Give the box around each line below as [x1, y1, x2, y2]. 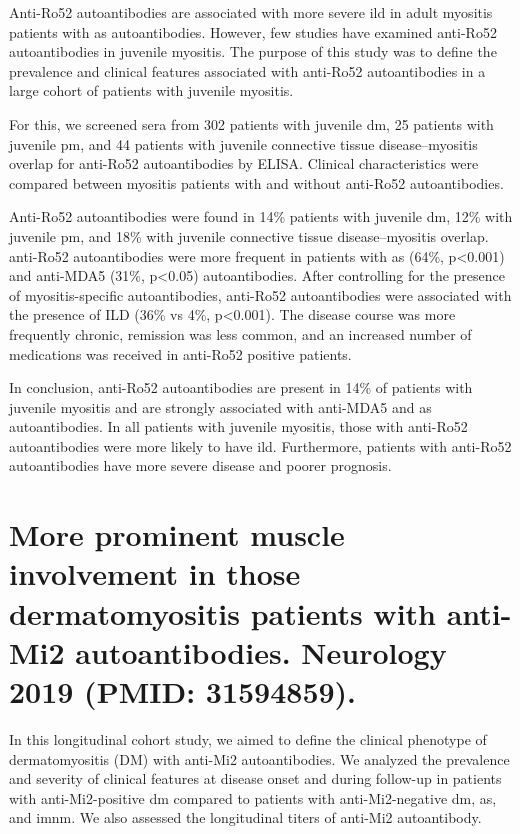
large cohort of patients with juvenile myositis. [9, 80, 294, 101]
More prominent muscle [9, 514, 345, 555]
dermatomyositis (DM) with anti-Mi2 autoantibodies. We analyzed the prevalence [9, 748, 510, 769]
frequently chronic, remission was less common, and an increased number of [9, 323, 472, 344]
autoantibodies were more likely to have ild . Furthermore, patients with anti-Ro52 [9, 435, 512, 456]
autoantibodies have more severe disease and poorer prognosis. [9, 455, 392, 476]
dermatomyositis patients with [9, 592, 436, 633]
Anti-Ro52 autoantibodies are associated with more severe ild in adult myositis [9, 2, 493, 22]
